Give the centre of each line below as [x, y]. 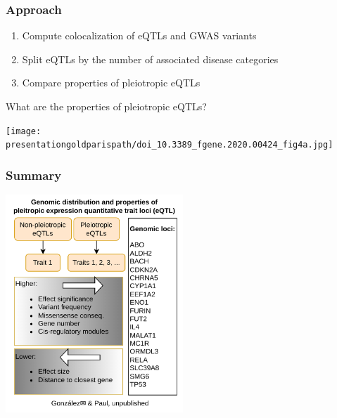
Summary [34, 175]
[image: [24, 131]
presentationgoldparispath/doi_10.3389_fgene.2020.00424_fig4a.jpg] [170, 145]
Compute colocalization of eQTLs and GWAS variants [139, 35]
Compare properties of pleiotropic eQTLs [111, 83]
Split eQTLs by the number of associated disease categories [150, 59]
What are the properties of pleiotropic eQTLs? [106, 106]
